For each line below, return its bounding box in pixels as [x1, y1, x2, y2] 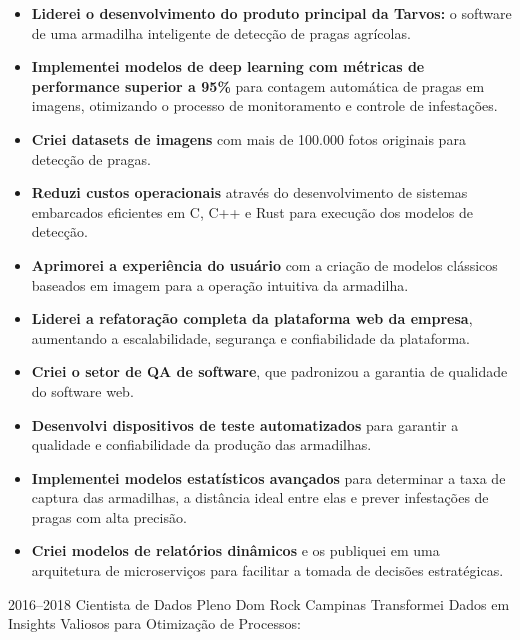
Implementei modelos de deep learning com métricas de [31, 56, 425, 77]
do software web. [31, 380, 134, 401]
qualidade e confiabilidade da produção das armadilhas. [31, 434, 372, 455]
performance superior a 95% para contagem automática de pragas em [31, 75, 485, 96]
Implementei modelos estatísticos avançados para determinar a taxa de [31, 467, 506, 488]
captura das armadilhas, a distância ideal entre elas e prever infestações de [31, 487, 489, 508]
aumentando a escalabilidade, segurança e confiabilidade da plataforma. [31, 327, 470, 348]
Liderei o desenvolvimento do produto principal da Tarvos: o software [31, 3, 512, 23]
